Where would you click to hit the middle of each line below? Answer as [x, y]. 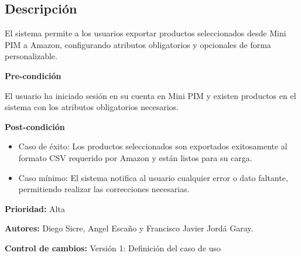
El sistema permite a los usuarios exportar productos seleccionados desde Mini [146, 33]
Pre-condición [33, 75]
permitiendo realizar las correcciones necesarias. [104, 189]
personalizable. [31, 56]
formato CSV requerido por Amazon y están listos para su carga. [135, 157]
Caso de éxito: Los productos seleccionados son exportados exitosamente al [153, 146]
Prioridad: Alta [35, 208]
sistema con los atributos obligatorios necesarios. [92, 107]
